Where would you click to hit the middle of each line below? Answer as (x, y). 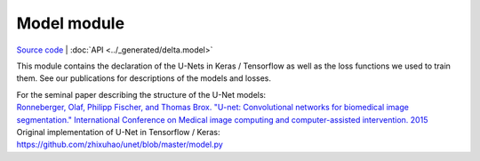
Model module (70, 23)
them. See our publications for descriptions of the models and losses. (144, 78)
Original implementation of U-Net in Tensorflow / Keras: (119, 132)
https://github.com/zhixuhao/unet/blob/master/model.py (120, 145)
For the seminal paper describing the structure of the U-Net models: (141, 94)
